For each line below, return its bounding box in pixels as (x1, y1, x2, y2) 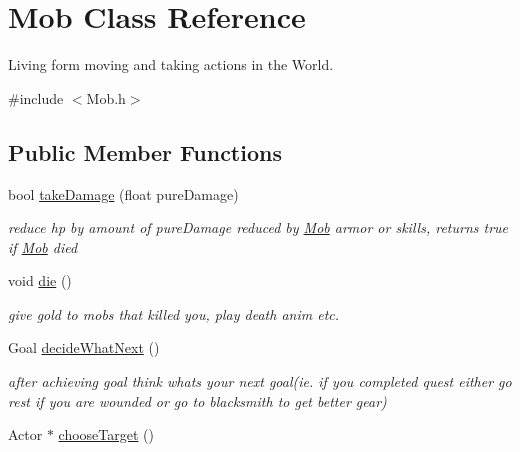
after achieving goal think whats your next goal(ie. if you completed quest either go (8, 371, 512, 392)
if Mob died (8, 236, 78, 257)
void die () (8, 270, 72, 291)
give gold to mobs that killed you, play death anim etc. (8, 303, 340, 324)
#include (8, 87, 64, 108)
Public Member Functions (8, 136, 282, 167)
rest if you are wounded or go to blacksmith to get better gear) (8, 390, 387, 411)
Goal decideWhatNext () (8, 337, 160, 358)
